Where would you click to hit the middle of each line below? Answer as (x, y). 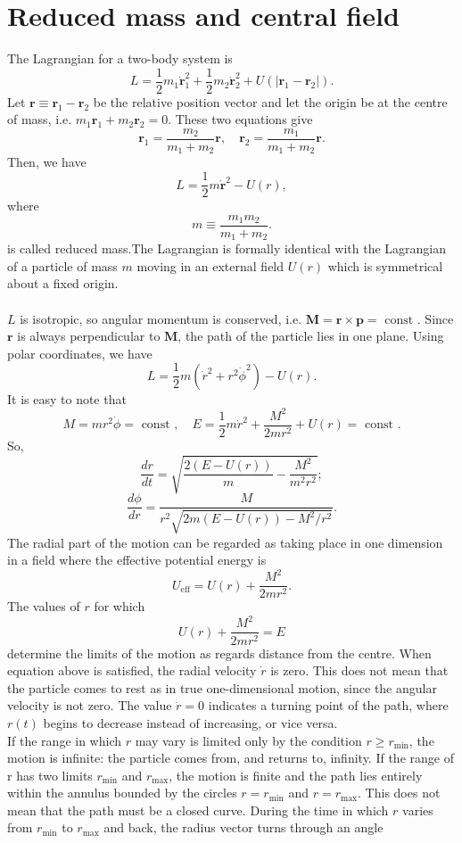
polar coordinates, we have (80, 353)
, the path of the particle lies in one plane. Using (311, 336)
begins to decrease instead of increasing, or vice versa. (190, 722)
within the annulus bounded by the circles (122, 793)
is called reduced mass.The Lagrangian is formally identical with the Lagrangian (227, 248)
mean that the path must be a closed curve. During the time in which (198, 810)
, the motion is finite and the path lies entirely (296, 775)
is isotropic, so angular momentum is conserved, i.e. (161, 318)
